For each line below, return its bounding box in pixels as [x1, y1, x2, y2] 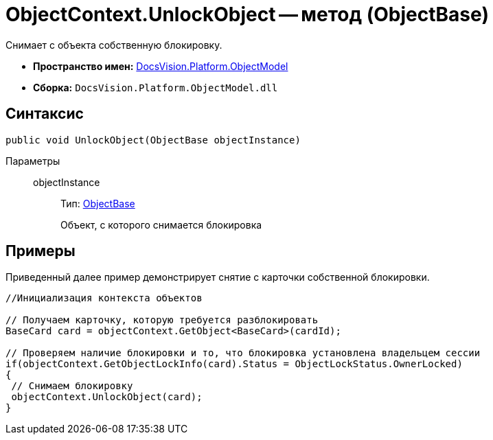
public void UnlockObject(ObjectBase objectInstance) [5, 134, 301, 146]
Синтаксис [5, 105, 84, 123]
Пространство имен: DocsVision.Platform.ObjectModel [33, 60, 288, 72]
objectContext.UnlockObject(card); [11, 391, 203, 403]
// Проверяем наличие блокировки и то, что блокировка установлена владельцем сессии [5, 347, 481, 359]
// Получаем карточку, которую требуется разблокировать [5, 314, 319, 326]
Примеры [5, 242, 76, 260]
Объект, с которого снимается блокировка [60, 218, 262, 231]
